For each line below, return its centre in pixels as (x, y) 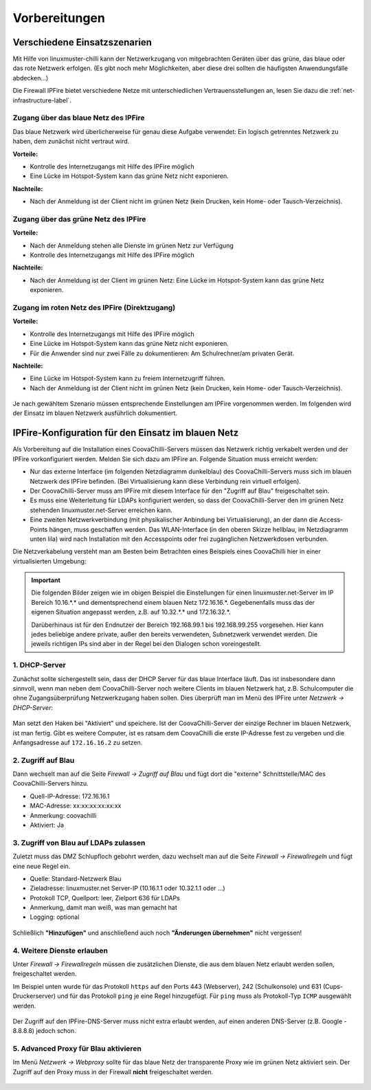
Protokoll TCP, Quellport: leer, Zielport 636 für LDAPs (105, 898)
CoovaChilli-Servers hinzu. (50, 783)
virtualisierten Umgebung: (49, 561)
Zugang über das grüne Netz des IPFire (79, 219)
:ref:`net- (342, 91)
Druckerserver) (34, 996)
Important (46, 580)
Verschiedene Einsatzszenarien (82, 42)
